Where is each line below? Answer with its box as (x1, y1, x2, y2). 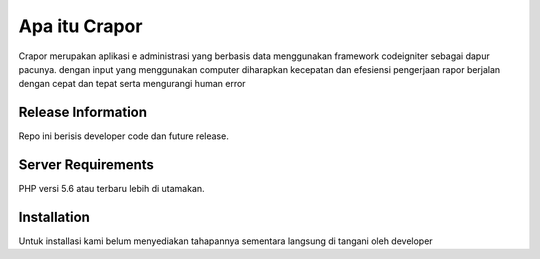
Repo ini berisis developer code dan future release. (18, 130, 229, 142)
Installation (18, 208, 90, 225)
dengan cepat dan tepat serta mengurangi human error (18, 78, 246, 90)
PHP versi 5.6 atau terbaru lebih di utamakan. (18, 183, 205, 195)
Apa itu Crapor (18, 15, 143, 37)
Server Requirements (18, 156, 155, 174)
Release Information (18, 104, 148, 121)
